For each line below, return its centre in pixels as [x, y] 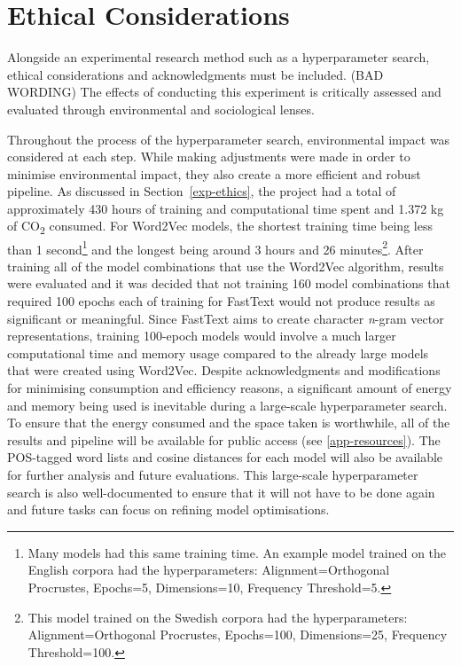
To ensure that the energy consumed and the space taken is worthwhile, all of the [229, 423]
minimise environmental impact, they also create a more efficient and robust [214, 173]
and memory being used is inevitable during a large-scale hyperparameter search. [227, 405]
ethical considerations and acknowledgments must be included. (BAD [195, 74]
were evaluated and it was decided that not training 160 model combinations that [229, 283]
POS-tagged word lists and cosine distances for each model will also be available [225, 457]
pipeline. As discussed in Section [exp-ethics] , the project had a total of [202, 191]
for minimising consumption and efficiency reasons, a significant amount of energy [230, 388]
